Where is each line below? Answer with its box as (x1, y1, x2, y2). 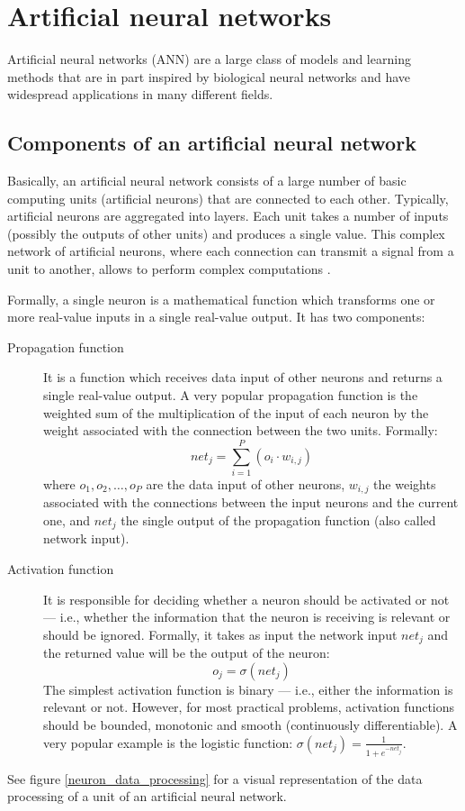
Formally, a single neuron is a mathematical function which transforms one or (7, 289, 435, 308)
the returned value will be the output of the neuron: (43, 643, 330, 662)
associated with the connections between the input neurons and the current (43, 493, 459, 512)
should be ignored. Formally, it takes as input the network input (43, 624, 398, 643)
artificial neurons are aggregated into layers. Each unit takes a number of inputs (7, 206, 449, 225)
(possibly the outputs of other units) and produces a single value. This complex (7, 223, 445, 242)
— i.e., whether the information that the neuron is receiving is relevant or (43, 607, 451, 626)
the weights (373, 474, 436, 493)
